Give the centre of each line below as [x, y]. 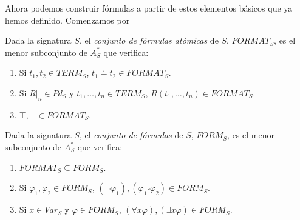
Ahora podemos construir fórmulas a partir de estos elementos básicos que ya [149, 8]
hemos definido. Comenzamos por [67, 20]
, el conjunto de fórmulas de [131, 135]
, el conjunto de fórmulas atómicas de [149, 40]
